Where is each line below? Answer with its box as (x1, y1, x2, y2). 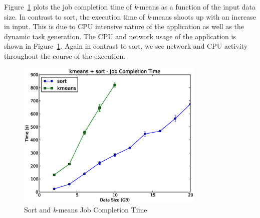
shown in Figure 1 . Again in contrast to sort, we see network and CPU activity (4, 41, 248, 51)
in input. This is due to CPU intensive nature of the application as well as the (4, 21, 244, 32)
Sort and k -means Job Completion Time (24, 204, 147, 215)
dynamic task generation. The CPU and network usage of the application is (4, 31, 236, 41)
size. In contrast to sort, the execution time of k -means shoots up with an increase (4, 11, 256, 22)
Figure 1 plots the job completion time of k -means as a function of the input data (4, 2, 256, 12)
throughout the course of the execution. (4, 50, 126, 61)
